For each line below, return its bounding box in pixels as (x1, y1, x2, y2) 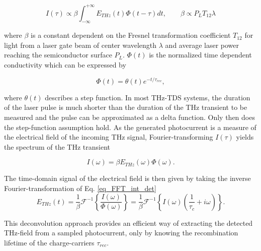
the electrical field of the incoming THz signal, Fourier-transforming (4, 132, 213, 142)
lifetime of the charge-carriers (4, 237, 95, 247)
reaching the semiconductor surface (4, 49, 112, 60)
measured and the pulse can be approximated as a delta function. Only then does (4, 111, 255, 122)
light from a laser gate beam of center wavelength (4, 39, 157, 50)
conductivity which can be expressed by (4, 59, 126, 70)
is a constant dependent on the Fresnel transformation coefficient (31, 30, 231, 40)
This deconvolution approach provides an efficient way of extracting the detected (4, 217, 253, 228)
